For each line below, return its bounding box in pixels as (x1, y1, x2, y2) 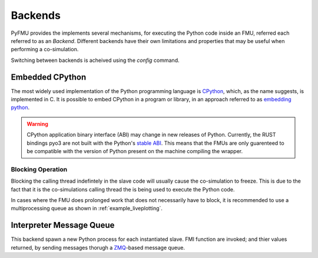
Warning (26, 120, 48, 127)
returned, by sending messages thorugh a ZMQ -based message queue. (11, 244, 185, 251)
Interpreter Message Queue (11, 220, 115, 230)
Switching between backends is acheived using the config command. (11, 57, 180, 64)
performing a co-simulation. (11, 46, 79, 53)
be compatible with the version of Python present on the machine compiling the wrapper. (26, 147, 243, 154)
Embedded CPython (11, 72, 87, 82)
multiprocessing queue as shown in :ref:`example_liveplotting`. (11, 205, 163, 212)
